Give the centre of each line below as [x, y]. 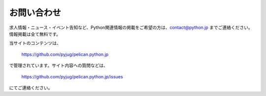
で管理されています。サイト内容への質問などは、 [59, 66]
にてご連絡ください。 [31, 88]
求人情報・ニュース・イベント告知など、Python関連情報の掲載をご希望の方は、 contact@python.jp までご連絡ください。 [131, 27]
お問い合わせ [35, 13]
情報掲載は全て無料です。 [35, 34]
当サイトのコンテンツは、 [35, 43]
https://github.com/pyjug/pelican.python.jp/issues [72, 76]
